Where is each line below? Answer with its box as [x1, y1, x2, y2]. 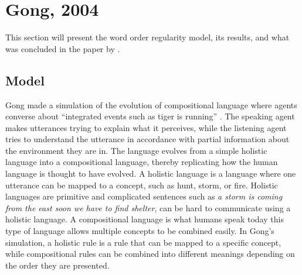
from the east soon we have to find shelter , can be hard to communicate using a [5, 201, 291, 214]
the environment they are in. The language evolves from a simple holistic [5, 144, 267, 156]
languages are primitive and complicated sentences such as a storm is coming [5, 190, 283, 202]
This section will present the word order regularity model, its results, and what [5, 31, 290, 43]
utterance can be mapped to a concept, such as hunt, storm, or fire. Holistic [5, 178, 278, 191]
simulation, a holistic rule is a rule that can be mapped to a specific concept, [5, 236, 281, 248]
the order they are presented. [5, 259, 110, 271]
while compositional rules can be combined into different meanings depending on [5, 247, 295, 260]
